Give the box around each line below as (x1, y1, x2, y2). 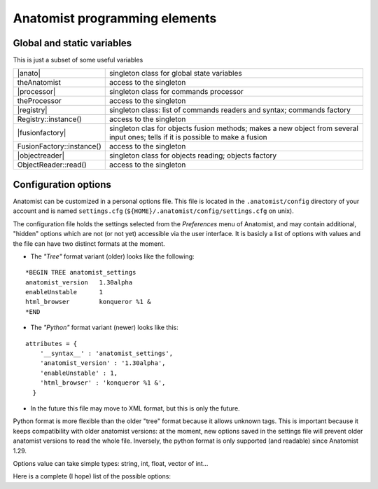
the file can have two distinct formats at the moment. (13, 239, 166, 248)
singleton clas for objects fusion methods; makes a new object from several (108, 123, 358, 133)
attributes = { (25, 340, 78, 347)
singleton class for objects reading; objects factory (108, 151, 277, 160)
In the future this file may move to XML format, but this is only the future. (30, 404, 241, 413)
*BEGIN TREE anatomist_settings (25, 268, 136, 277)
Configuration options (13, 179, 112, 191)
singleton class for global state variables (108, 69, 242, 78)
